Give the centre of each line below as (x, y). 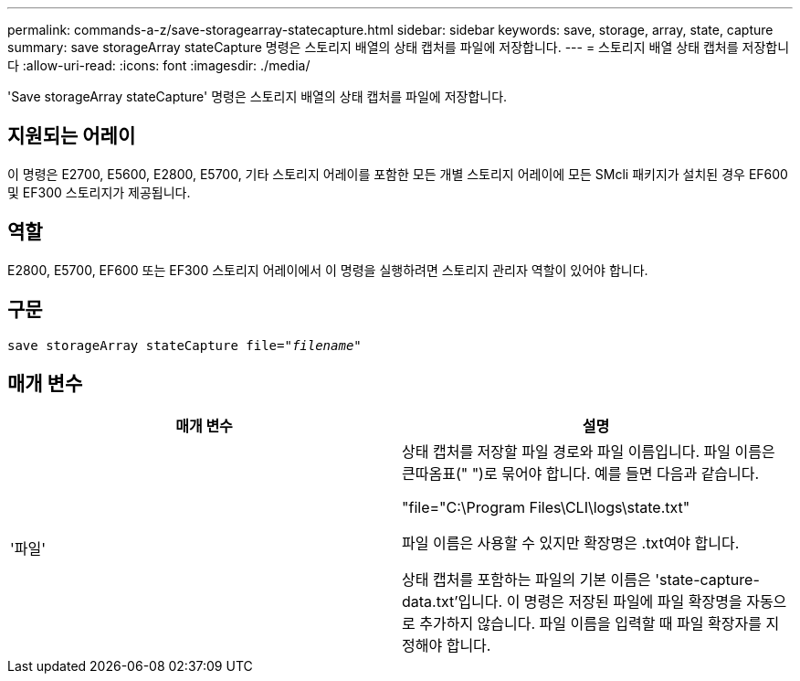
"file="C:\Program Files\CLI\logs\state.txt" (546, 508)
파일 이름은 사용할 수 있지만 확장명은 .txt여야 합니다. (571, 543)
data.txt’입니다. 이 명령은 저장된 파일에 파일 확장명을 (572, 602)
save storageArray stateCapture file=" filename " (184, 345)
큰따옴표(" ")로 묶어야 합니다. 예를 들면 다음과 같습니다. (581, 474)
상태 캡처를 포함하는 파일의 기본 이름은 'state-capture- (581, 580)
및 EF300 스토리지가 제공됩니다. (99, 192)
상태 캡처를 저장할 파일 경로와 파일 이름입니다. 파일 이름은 (589, 452)
